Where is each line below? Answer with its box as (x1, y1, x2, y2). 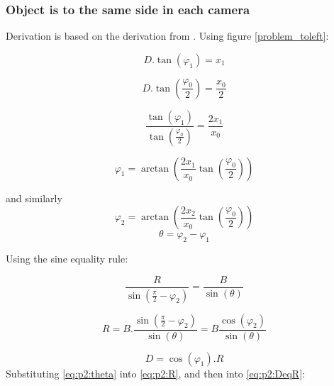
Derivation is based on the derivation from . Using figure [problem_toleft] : (6, 28, 329, 43)
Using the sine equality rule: (6, 251, 128, 266)
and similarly (6, 190, 62, 205)
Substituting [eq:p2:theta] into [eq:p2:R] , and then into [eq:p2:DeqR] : (6, 365, 305, 380)
